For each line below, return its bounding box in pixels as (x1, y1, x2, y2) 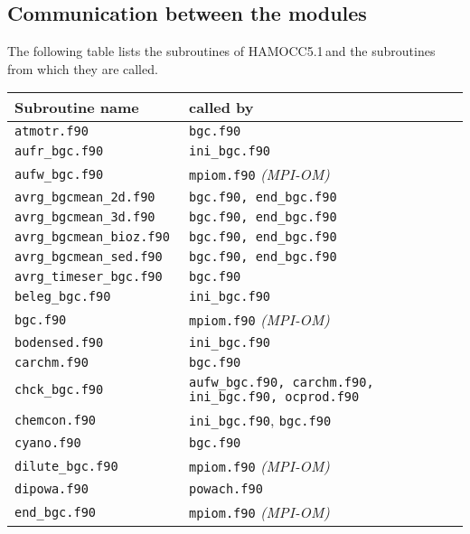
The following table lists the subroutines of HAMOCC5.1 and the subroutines (7, 42, 436, 61)
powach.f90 (188, 482, 263, 497)
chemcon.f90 (14, 412, 97, 427)
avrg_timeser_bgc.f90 (14, 269, 163, 285)
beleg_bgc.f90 (14, 289, 111, 304)
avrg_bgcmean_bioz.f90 (14, 230, 170, 245)
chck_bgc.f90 (14, 382, 104, 398)
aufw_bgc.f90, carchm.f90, (188, 375, 374, 390)
